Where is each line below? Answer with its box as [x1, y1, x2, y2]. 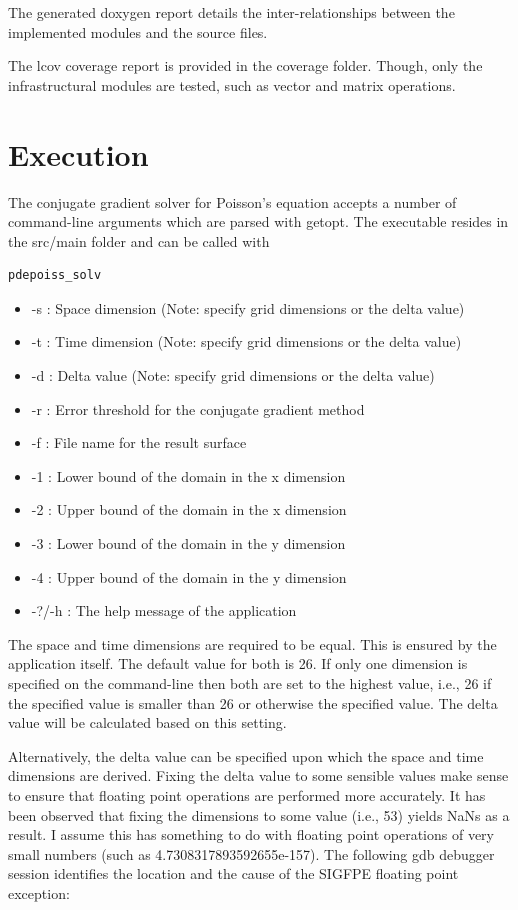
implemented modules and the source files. [8, 21, 268, 42]
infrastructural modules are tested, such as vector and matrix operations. [8, 74, 456, 95]
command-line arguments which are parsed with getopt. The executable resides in [8, 211, 509, 232]
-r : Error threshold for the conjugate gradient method [31, 398, 365, 419]
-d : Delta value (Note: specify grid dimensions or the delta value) [31, 365, 435, 386]
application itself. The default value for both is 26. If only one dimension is [8, 653, 468, 674]
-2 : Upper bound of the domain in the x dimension [31, 499, 347, 520]
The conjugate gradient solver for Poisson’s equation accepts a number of [8, 191, 457, 212]
